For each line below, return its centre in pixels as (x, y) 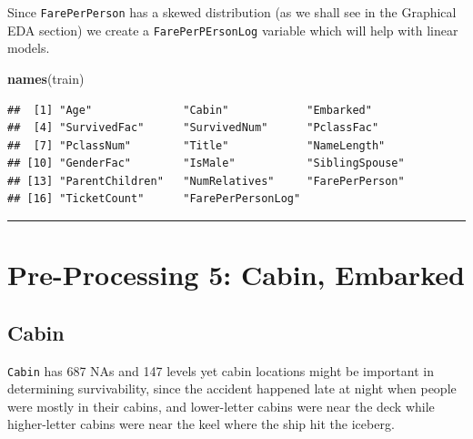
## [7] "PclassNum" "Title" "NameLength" (196, 145)
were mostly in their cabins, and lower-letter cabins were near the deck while (221, 406)
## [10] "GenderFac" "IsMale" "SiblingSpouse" (206, 163)
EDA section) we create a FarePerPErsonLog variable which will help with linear (233, 30)
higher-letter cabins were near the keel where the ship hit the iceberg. (201, 424)
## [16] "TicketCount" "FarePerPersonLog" (154, 199)
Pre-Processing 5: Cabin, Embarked (236, 275)
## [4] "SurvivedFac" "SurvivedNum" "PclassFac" (193, 128)
